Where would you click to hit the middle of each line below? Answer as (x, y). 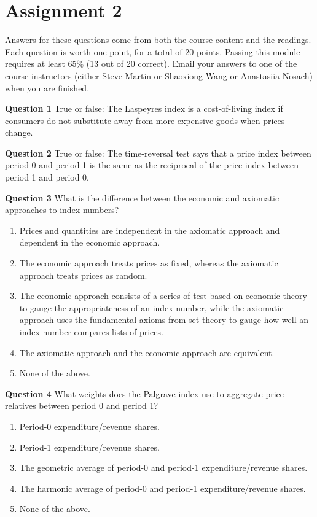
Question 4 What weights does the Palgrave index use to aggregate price (145, 393)
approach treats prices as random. (83, 275)
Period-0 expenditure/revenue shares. (89, 426)
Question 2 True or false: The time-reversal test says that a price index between (158, 153)
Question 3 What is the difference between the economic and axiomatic (142, 197)
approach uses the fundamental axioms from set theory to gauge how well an (164, 320)
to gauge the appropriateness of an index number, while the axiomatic (151, 307)
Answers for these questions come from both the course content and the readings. (158, 40)
